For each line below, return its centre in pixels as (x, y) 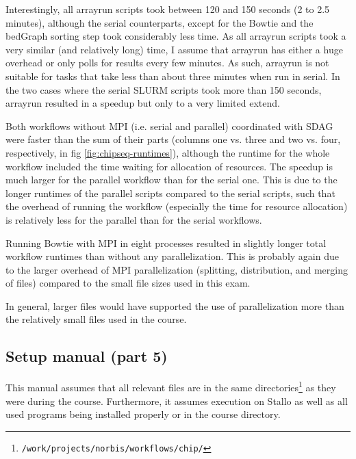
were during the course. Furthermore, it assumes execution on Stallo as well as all (177, 401)
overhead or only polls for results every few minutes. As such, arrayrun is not (167, 63)
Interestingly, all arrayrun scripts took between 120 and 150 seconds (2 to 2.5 (168, 9)
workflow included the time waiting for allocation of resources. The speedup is (169, 166)
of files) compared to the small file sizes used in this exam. (128, 283)
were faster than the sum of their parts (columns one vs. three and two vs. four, (173, 139)
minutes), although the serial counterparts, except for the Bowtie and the (160, 22)
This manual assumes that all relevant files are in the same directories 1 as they (171, 386)
